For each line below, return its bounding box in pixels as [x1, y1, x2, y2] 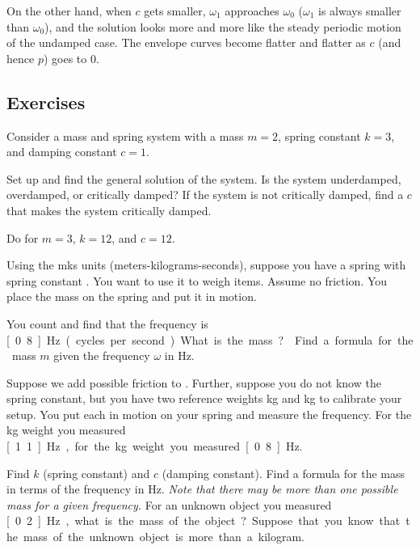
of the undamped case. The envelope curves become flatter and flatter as [6, 34, 366, 51]
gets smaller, [144, 2, 206, 19]
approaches [225, 2, 279, 19]
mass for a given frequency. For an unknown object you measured [6, 496, 332, 513]
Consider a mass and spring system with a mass [6, 127, 244, 144]
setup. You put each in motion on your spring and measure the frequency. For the [6, 405, 412, 422]
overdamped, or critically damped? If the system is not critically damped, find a [6, 186, 404, 203]
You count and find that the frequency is [6, 315, 208, 332]
